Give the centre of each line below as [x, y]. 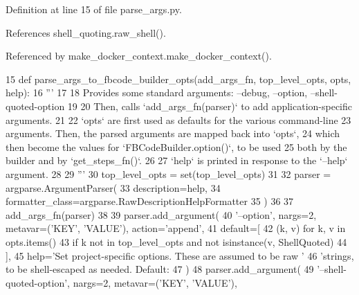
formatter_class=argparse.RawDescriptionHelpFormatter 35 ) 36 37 [150, 201]
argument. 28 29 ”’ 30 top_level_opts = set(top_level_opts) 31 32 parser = [168, 173]
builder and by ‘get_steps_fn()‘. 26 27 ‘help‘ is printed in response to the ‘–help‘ [177, 160]
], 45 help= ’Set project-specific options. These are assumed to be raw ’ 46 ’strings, [180, 255]
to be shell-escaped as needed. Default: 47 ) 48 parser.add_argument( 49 [160, 269]
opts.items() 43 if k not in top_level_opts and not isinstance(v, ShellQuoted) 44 [176, 241]
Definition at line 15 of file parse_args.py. [94, 9]
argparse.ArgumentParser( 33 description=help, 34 [113, 187]
